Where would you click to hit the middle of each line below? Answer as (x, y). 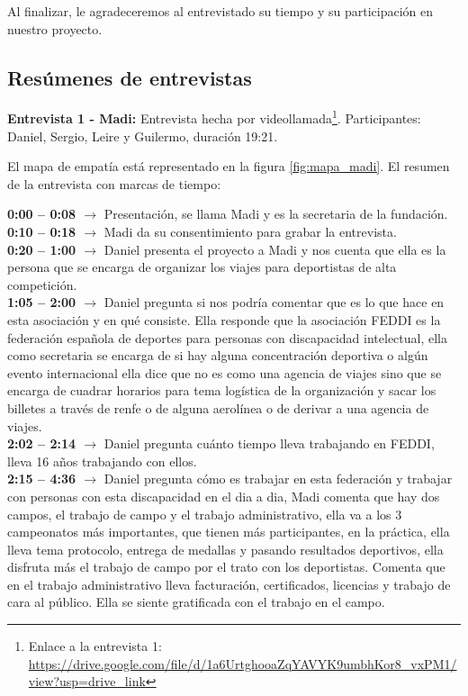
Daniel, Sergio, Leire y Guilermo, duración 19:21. (143, 136)
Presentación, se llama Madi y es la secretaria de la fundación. (276, 214)
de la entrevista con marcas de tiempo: (114, 183)
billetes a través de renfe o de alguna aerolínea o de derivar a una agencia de (218, 407)
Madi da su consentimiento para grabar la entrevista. (250, 232)
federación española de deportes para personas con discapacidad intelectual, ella (227, 337)
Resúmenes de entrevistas (130, 77)
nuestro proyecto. (55, 28)
